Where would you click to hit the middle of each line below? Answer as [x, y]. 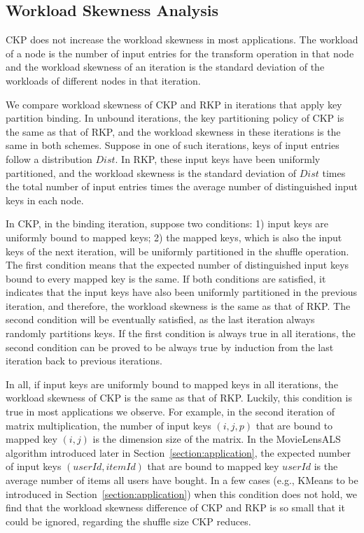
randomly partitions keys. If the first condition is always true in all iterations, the [181, 333]
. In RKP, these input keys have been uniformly [218, 158]
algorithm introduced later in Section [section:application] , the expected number [178, 452]
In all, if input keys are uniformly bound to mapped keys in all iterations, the [172, 384]
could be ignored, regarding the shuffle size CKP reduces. [128, 521]
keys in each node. [45, 200]
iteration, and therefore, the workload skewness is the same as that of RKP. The [178, 305]
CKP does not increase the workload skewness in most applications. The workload [182, 40]
